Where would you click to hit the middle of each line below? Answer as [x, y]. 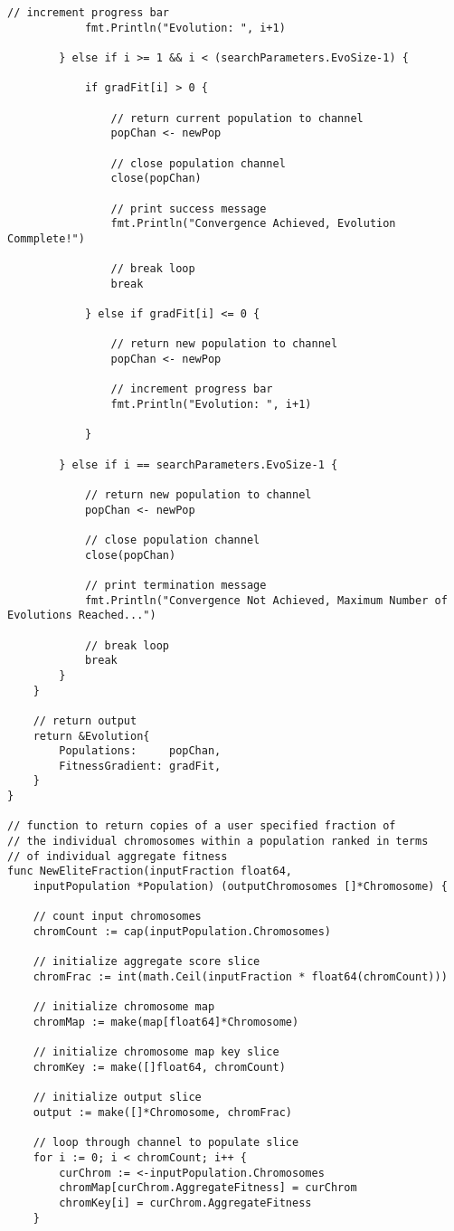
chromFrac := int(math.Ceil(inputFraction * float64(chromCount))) [240, 977]
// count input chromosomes [117, 917]
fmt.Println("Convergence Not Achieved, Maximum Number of [266, 600]
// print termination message [175, 585]
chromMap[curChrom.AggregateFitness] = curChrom [208, 1188]
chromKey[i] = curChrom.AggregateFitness [185, 1203]
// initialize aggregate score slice [147, 962]
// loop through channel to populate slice [166, 1143]
